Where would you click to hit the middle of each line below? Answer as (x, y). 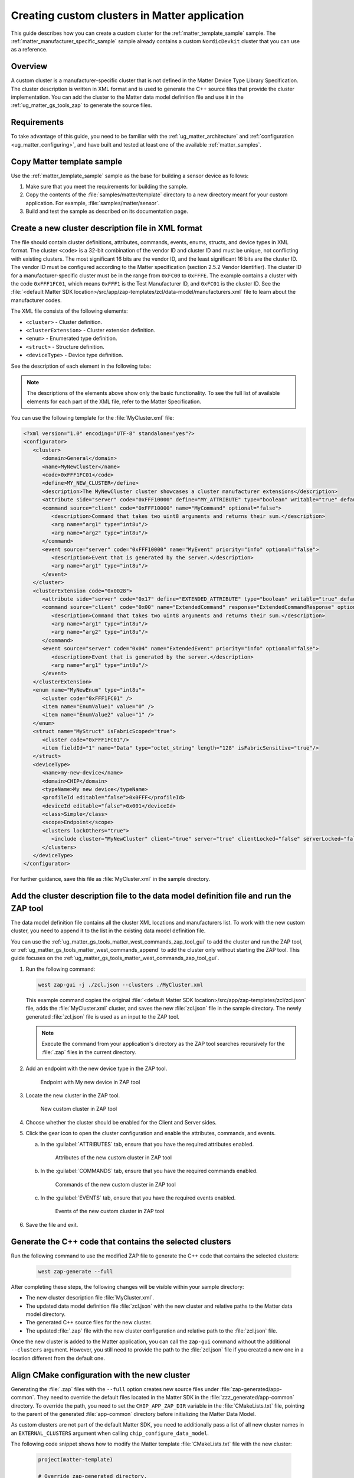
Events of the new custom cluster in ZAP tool (110, 1211)
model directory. (46, 1314)
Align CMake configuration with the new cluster (101, 1375)
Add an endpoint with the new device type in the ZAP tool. (96, 1069)
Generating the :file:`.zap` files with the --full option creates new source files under (115, 1389)
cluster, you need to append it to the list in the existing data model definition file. (108, 931)
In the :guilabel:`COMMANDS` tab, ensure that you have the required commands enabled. (149, 1171)
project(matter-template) (76, 1460)
